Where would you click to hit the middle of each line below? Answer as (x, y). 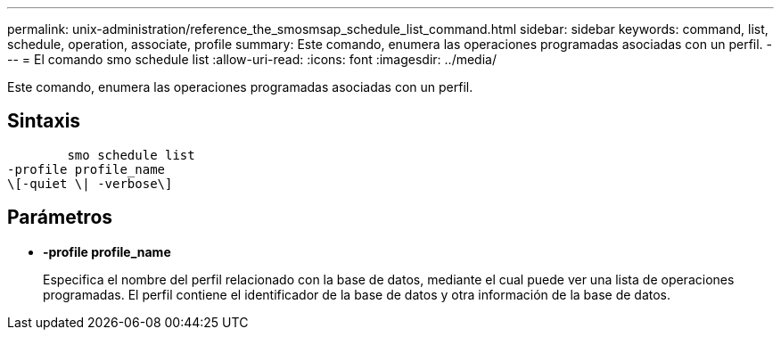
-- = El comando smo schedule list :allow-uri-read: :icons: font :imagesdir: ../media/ (252, 59)
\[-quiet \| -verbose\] (90, 183)
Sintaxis (44, 121)
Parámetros (60, 218)
